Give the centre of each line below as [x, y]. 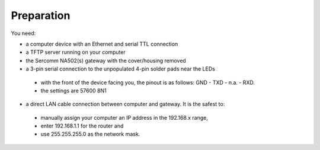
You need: [23, 33]
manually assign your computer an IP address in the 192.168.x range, [124, 117]
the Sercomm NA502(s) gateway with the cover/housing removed [106, 60]
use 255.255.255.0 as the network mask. [90, 134]
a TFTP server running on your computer [76, 52]
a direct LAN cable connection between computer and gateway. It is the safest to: [125, 104]
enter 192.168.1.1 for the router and [82, 126]
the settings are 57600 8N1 [73, 90]
